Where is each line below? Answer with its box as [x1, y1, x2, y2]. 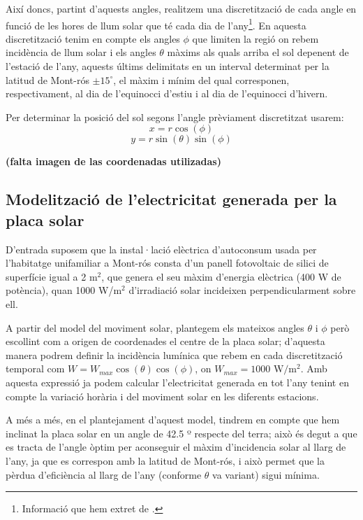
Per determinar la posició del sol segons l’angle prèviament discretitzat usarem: [6, 109, 344, 124]
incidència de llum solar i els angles [6, 45, 156, 59]
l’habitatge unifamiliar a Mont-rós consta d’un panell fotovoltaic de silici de [6, 255, 329, 270]
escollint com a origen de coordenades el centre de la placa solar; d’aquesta [6, 334, 325, 349]
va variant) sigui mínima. [212, 467, 320, 482]
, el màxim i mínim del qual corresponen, [113, 72, 290, 87]
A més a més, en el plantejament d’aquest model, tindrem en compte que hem [6, 412, 340, 427]
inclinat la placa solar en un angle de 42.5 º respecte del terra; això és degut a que [6, 426, 357, 440]
